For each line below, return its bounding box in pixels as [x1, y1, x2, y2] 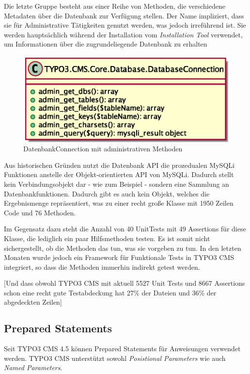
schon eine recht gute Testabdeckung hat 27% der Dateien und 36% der [4, 287, 217, 297]
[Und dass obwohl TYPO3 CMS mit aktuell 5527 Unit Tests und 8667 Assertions [4, 278, 245, 288]
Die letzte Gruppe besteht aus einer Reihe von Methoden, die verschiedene [4, 1, 225, 11]
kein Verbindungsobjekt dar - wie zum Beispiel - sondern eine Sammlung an [4, 179, 229, 189]
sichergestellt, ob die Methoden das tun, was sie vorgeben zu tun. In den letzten [4, 243, 241, 253]
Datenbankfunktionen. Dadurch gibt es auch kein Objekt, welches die [4, 188, 210, 198]
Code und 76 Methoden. [4, 207, 76, 217]
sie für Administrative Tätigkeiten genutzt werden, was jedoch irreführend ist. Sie [4, 20, 246, 30]
